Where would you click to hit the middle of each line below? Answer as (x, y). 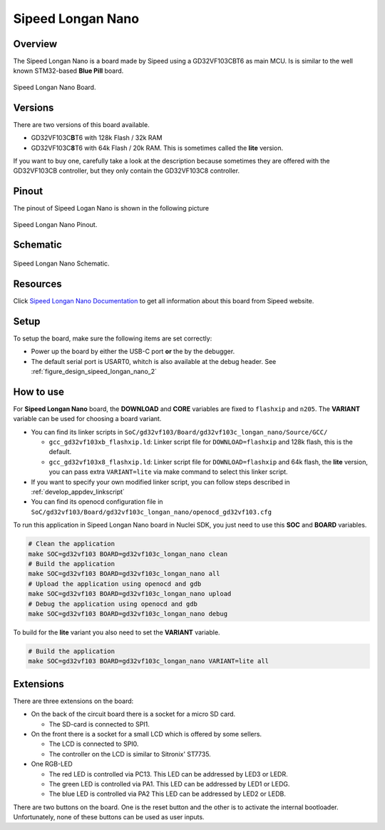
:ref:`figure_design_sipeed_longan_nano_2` (94, 371)
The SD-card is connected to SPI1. (99, 724)
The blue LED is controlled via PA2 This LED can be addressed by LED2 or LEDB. (168, 794)
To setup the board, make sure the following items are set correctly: (113, 338)
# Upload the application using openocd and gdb (115, 584)
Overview (35, 44)
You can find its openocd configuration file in (97, 502)
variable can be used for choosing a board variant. (87, 419)
